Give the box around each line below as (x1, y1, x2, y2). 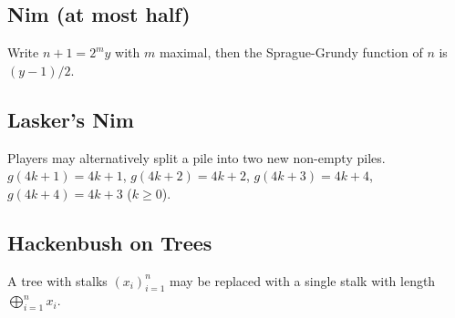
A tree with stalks (7, 271, 108, 290)
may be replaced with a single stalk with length (170, 271, 436, 290)
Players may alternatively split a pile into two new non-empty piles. (7, 148, 386, 167)
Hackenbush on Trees (7, 228, 212, 256)
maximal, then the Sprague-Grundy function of (159, 43, 423, 62)
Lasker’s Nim (7, 105, 134, 133)
